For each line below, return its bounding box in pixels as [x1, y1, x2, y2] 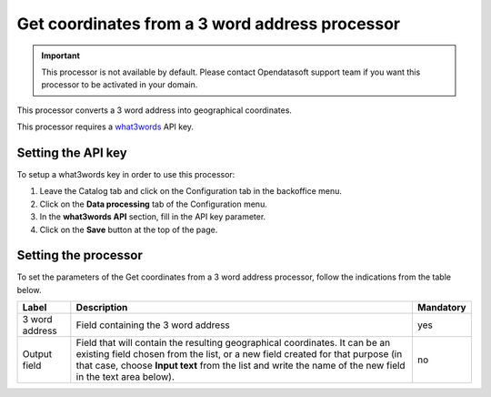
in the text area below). [75, 371, 175, 383]
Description [75, 301, 128, 314]
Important [41, 50, 81, 61]
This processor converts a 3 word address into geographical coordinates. [16, 105, 293, 116]
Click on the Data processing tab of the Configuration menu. [39, 198, 267, 209]
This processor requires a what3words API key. [16, 121, 195, 132]
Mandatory [416, 301, 467, 314]
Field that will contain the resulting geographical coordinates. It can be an [75, 337, 391, 350]
